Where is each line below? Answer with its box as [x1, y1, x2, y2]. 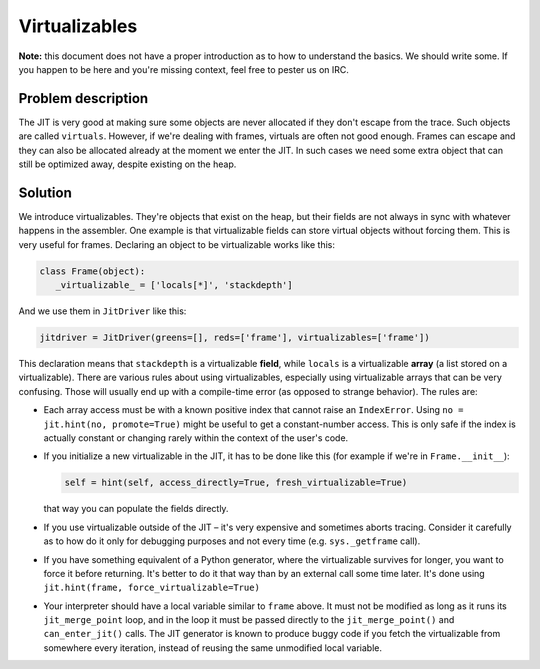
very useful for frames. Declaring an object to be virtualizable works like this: [18, 238, 335, 250]
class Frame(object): [39, 265, 146, 277]
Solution [18, 184, 72, 201]
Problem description [18, 90, 149, 107]
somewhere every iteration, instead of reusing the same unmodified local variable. [43, 641, 382, 654]
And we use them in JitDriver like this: [18, 305, 187, 317]
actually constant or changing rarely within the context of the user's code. [43, 431, 349, 444]
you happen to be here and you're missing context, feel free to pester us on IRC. [18, 63, 350, 75]
